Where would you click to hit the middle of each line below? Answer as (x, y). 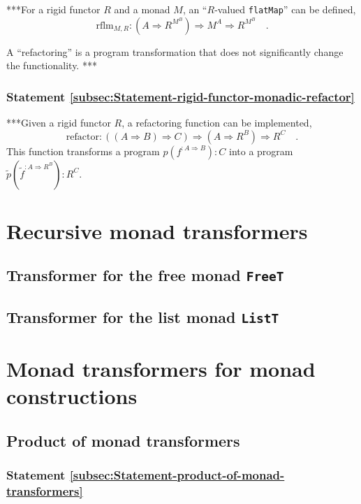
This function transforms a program (83, 151)
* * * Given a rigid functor (59, 123)
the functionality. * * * (52, 65)
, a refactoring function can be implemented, (217, 123)
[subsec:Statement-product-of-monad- (177, 475)
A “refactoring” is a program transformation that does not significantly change (175, 51)
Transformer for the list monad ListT (143, 316)
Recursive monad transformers (157, 230)
